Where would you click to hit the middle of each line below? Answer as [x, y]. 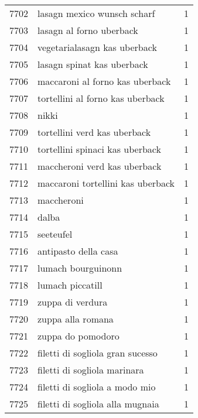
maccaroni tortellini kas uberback [106, 183]
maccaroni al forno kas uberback [104, 81]
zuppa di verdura [73, 302]
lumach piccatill [70, 285]
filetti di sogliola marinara [91, 370]
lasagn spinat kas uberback [93, 64]
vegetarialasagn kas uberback [97, 47]
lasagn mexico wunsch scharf [96, 13]
